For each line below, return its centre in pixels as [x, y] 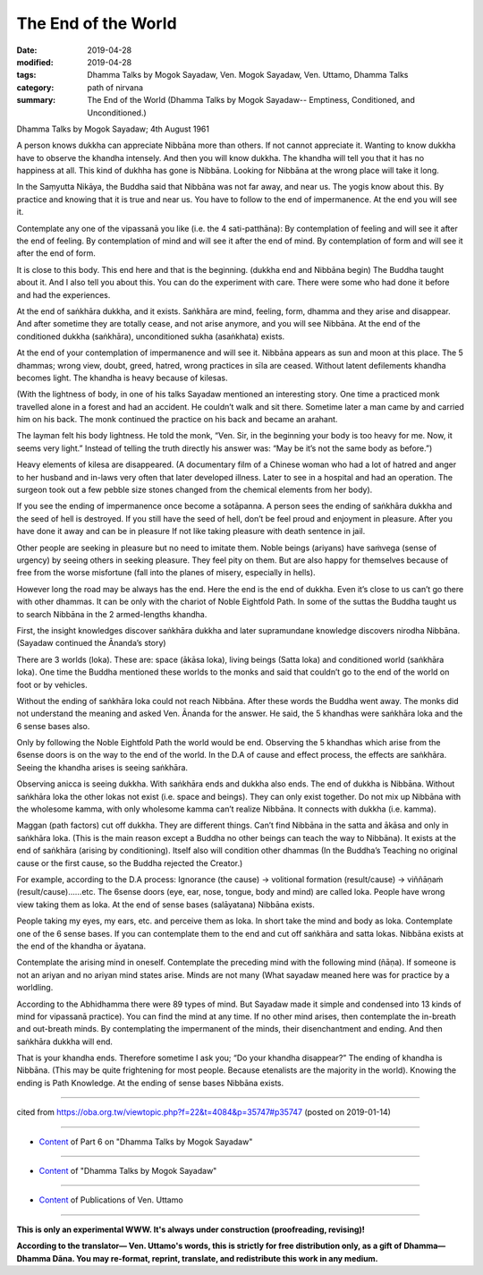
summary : [36, 100]
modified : [35, 62]
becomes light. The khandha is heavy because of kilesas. [122, 378]
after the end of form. [56, 253]
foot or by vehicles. [52, 684]
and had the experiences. [64, 294]
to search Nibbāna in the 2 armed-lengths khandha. [112, 614]
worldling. [35, 988]
